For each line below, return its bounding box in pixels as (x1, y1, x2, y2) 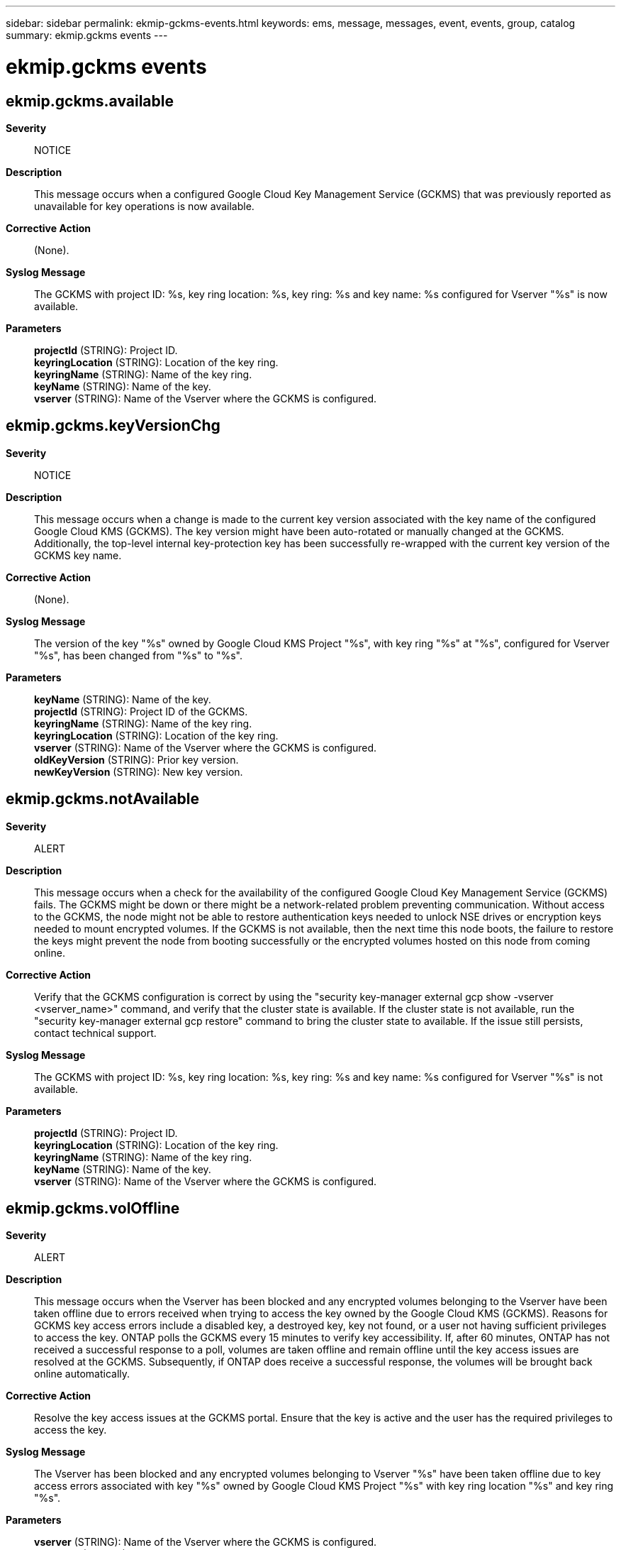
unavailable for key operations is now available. (34, 199, 254, 212)
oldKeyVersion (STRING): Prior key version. (34, 753, 239, 766)
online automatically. (34, 1368, 130, 1380)
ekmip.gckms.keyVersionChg (6, 417, 220, 435)
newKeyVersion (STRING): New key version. (34, 765, 243, 778)
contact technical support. (34, 1026, 157, 1039)
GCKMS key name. (34, 549, 122, 561)
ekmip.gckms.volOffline (6, 1199, 180, 1218)
